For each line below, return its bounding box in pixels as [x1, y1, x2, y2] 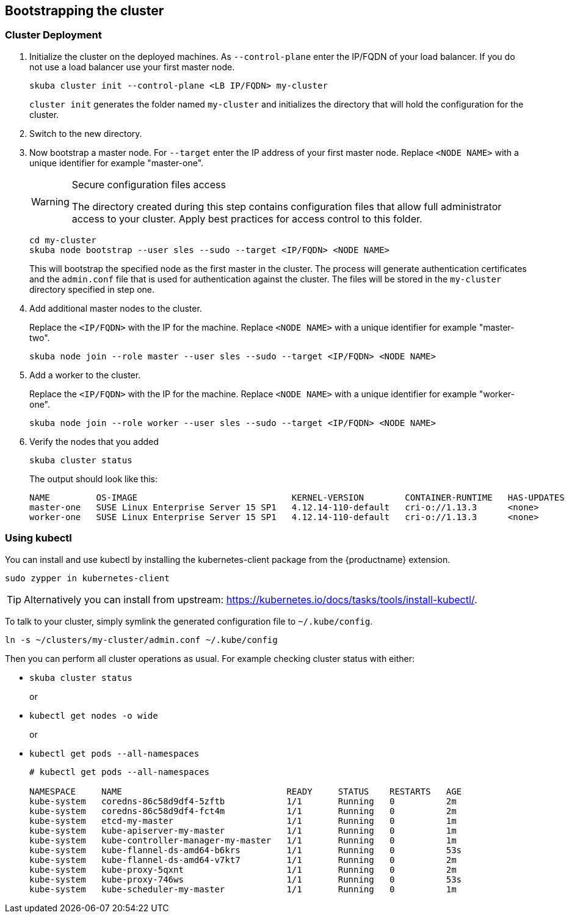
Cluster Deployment [5, 29, 102, 42]
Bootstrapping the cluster [5, 3, 164, 18]
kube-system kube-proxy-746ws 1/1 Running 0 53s [29, 874, 462, 884]
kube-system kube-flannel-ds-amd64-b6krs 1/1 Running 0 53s [29, 845, 462, 855]
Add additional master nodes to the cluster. [29, 303, 202, 314]
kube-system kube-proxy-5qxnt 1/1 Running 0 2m [29, 864, 457, 875]
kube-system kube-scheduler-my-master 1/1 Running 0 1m [29, 884, 457, 894]
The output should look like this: [29, 473, 158, 484]
